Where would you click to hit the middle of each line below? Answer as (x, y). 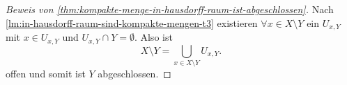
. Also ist (153, 37)
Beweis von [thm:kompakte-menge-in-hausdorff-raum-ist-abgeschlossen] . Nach (170, 9)
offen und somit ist (46, 73)
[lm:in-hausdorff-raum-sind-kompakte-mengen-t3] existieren (132, 22)
